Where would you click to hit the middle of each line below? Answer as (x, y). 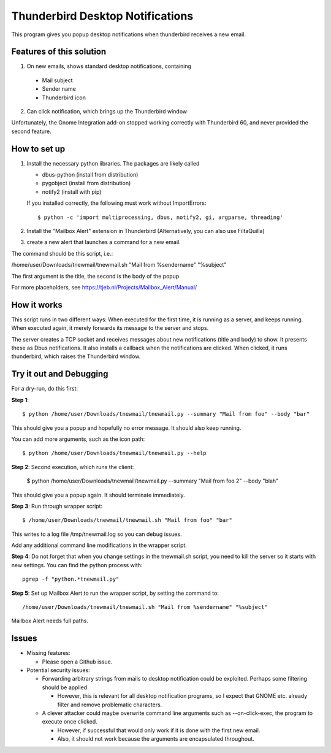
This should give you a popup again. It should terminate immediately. (98, 495)
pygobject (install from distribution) (86, 183)
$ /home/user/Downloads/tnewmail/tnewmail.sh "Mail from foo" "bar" (127, 520)
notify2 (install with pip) (72, 192)
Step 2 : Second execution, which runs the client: (73, 467)
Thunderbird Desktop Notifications (102, 16)
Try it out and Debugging (60, 374)
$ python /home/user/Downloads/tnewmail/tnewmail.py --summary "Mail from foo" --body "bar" (166, 414)
